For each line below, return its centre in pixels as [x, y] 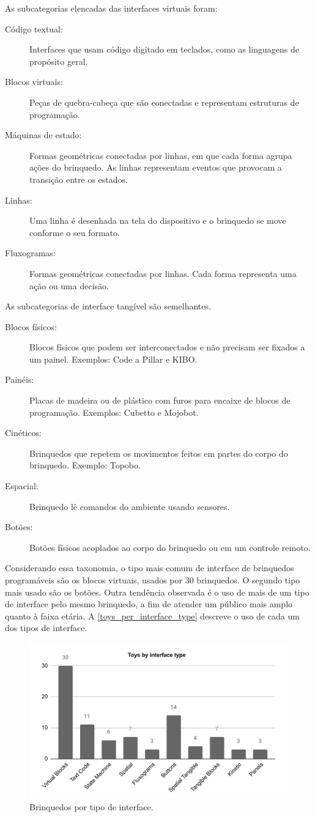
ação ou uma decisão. [69, 285]
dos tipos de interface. [46, 628]
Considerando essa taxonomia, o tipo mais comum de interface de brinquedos [150, 568]
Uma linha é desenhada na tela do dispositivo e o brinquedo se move [158, 220]
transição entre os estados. [79, 179]
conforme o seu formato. [75, 232]
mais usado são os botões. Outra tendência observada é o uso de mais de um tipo [157, 592]
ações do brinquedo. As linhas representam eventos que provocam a [156, 167]
